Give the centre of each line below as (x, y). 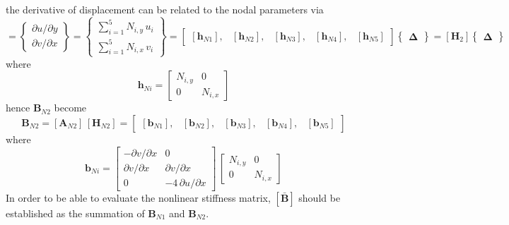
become (70, 108)
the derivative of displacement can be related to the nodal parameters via (165, 9)
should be (320, 197)
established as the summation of (75, 213)
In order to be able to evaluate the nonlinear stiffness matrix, (138, 197)
